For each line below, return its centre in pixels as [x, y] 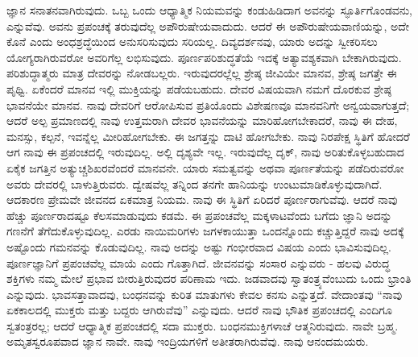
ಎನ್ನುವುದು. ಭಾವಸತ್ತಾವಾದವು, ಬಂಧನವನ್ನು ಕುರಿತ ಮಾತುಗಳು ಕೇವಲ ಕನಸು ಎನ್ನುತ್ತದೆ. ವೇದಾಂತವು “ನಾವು [205, 294]
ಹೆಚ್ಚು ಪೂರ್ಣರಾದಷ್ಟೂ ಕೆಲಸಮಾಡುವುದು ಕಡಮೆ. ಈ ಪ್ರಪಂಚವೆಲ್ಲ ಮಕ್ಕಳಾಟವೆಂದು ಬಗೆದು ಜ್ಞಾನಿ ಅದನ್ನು [199, 215]
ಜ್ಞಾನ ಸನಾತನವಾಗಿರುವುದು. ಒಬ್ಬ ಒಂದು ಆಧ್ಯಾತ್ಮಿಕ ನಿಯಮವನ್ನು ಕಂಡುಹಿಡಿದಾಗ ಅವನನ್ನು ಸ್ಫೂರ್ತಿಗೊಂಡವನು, [209, 10]
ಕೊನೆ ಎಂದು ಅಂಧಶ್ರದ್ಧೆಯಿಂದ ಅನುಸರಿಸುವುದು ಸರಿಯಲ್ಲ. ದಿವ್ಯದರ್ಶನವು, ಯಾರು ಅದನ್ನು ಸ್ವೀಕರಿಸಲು [192, 42]
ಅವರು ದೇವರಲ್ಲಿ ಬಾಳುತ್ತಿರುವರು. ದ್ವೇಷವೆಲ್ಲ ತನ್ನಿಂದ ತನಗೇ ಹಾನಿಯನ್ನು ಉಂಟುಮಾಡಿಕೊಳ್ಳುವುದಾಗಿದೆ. [195, 183]
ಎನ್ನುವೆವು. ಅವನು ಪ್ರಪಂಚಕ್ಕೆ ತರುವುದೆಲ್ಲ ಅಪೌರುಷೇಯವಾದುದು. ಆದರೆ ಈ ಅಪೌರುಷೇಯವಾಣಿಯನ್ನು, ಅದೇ [208, 25]
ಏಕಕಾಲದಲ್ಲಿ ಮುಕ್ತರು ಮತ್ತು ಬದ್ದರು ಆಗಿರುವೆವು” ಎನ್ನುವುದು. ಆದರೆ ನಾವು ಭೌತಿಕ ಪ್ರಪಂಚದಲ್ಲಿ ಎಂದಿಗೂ [199, 310]
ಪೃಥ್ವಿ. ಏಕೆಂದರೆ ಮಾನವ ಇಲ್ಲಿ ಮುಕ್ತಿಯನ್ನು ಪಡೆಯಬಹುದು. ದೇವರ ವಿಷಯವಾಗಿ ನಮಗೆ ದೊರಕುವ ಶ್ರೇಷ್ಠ [199, 88]
